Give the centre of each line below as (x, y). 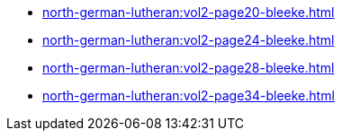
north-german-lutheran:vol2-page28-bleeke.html (189, 68)
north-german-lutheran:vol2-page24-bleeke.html (189, 40)
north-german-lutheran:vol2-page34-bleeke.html (189, 95)
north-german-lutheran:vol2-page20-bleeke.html (189, 12)
